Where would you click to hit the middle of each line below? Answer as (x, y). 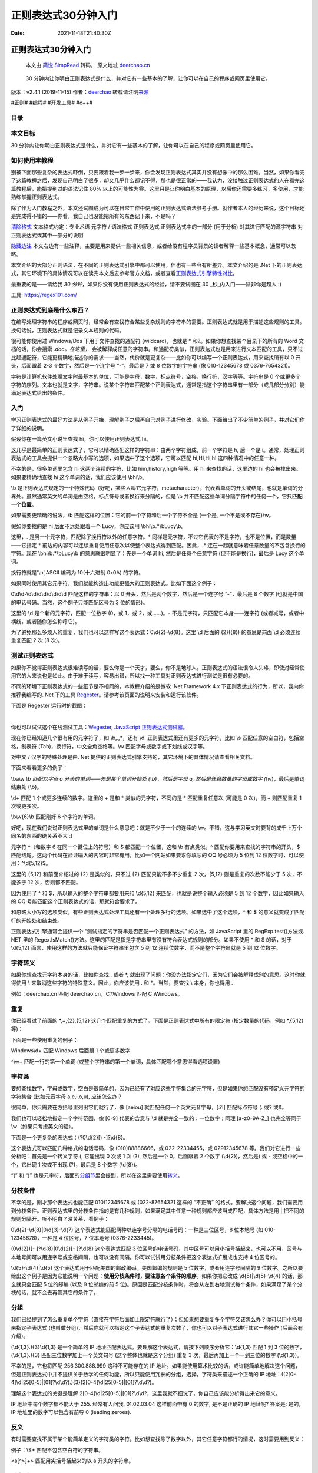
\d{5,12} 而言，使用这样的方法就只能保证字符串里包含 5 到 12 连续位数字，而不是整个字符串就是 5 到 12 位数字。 (146, 947)
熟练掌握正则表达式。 (37, 197)
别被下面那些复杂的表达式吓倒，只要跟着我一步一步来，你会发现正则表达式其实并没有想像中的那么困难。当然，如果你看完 (158, 172)
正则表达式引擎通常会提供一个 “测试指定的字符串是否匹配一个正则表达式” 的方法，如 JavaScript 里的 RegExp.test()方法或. (158, 932)
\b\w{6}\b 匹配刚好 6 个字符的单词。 (55, 817)
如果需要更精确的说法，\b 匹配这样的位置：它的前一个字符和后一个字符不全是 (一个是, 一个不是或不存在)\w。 (143, 515)
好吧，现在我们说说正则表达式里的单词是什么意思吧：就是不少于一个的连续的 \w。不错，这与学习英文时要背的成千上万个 (157, 827)
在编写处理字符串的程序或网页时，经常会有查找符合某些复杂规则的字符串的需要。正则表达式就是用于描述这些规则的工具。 (158, 322)
